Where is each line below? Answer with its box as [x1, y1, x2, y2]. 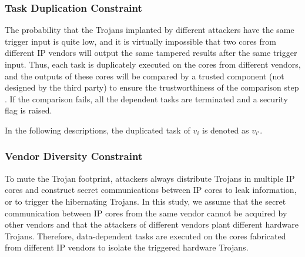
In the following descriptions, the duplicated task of [5, 124, 190, 136]
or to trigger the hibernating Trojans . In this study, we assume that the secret [5, 195, 286, 207]
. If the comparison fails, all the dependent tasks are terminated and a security [5, 92, 288, 105]
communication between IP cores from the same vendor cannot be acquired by [5, 206, 287, 219]
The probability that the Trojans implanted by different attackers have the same [5, 24, 294, 36]
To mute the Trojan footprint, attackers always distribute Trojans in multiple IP [5, 172, 295, 184]
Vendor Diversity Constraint [5, 149, 143, 163]
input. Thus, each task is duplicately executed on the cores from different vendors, [5, 58, 301, 70]
